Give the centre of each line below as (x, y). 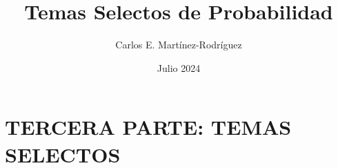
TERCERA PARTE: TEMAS (148, 127)
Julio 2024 (179, 67)
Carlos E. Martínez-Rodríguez (179, 45)
